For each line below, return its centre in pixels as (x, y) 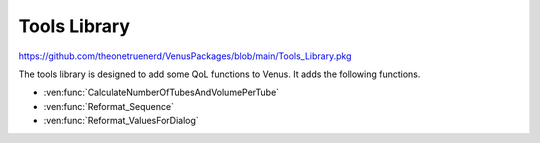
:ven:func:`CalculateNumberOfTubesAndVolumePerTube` (161, 92)
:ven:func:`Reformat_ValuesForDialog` (121, 121)
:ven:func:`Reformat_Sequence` (109, 106)
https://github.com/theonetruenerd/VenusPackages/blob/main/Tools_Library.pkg (185, 56)
